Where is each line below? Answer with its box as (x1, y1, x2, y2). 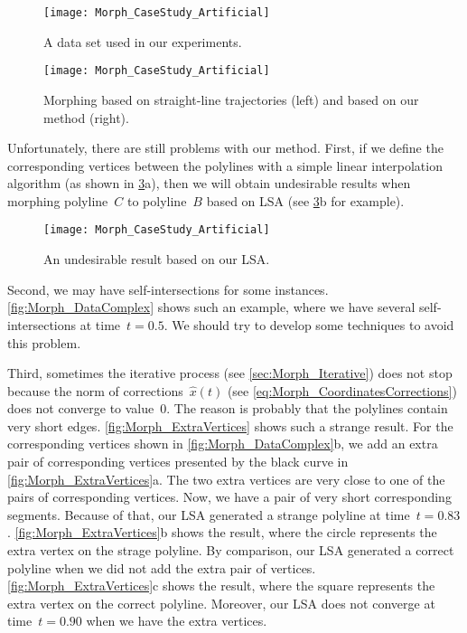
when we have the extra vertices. (86, 611, 267, 630)
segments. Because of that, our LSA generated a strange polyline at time (7, 505, 410, 524)
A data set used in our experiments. (43, 32, 242, 51)
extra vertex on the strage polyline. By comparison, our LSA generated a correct (7, 541, 454, 560)
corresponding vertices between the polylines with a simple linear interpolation (7, 156, 443, 175)
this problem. (7, 333, 81, 352)
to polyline (126, 191, 187, 210)
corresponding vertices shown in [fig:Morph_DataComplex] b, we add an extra (7, 434, 438, 453)
